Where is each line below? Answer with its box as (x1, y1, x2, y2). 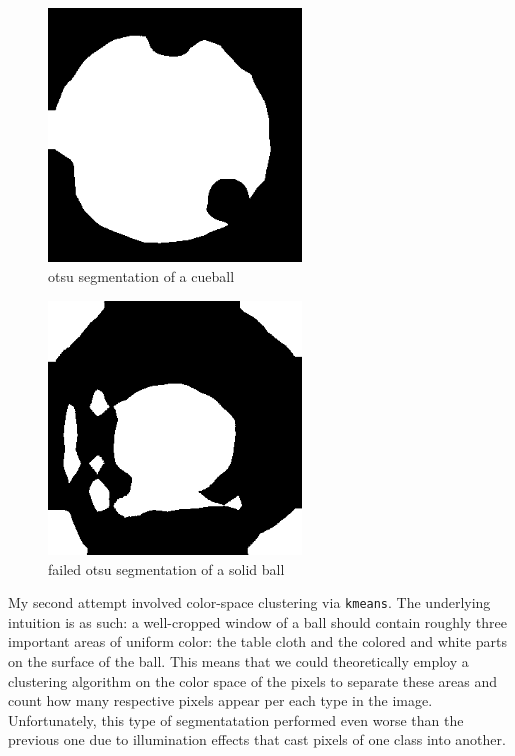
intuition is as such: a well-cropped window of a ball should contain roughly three (8, 611, 508, 632)
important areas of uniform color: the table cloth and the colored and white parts (8, 631, 507, 652)
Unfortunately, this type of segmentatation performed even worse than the (8, 709, 464, 730)
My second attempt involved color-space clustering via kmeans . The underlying (8, 592, 491, 613)
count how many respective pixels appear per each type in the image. (8, 690, 433, 711)
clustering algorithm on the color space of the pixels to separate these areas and (8, 670, 498, 691)
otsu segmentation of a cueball (48, 265, 235, 286)
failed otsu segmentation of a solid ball (48, 558, 285, 579)
